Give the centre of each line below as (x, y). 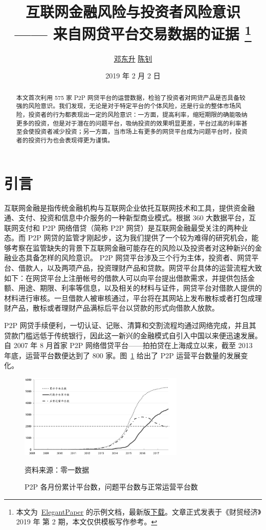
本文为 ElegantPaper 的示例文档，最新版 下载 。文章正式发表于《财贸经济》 (139, 511)
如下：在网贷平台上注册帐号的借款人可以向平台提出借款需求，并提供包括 (126, 278)
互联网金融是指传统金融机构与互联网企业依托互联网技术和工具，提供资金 (126, 207)
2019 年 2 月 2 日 (133, 76)
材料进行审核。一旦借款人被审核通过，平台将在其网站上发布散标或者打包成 (129, 298)
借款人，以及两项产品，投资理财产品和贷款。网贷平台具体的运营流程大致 (140, 268)
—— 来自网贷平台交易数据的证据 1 (133, 33)
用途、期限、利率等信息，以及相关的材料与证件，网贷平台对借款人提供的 (140, 288)
